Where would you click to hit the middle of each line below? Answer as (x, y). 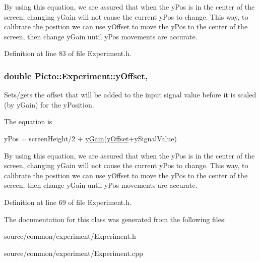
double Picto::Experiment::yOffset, (76, 75)
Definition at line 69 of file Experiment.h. (68, 202)
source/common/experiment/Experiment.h (70, 236)
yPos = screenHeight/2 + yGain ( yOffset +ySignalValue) (90, 138)
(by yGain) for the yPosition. (49, 104)
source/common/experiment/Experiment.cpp (74, 253)
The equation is (28, 121)
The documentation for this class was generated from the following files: (115, 219)
